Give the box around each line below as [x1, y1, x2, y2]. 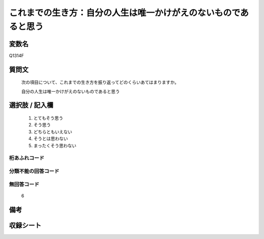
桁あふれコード [9, 155, 44, 162]
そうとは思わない [33, 136, 68, 142]
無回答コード [9, 181, 40, 188]
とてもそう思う [33, 115, 64, 121]
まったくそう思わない [33, 143, 77, 148]
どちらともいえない [33, 129, 72, 135]
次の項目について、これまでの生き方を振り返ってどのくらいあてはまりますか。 [21, 79, 179, 85]
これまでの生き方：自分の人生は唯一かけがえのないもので [9, 7, 241, 18]
